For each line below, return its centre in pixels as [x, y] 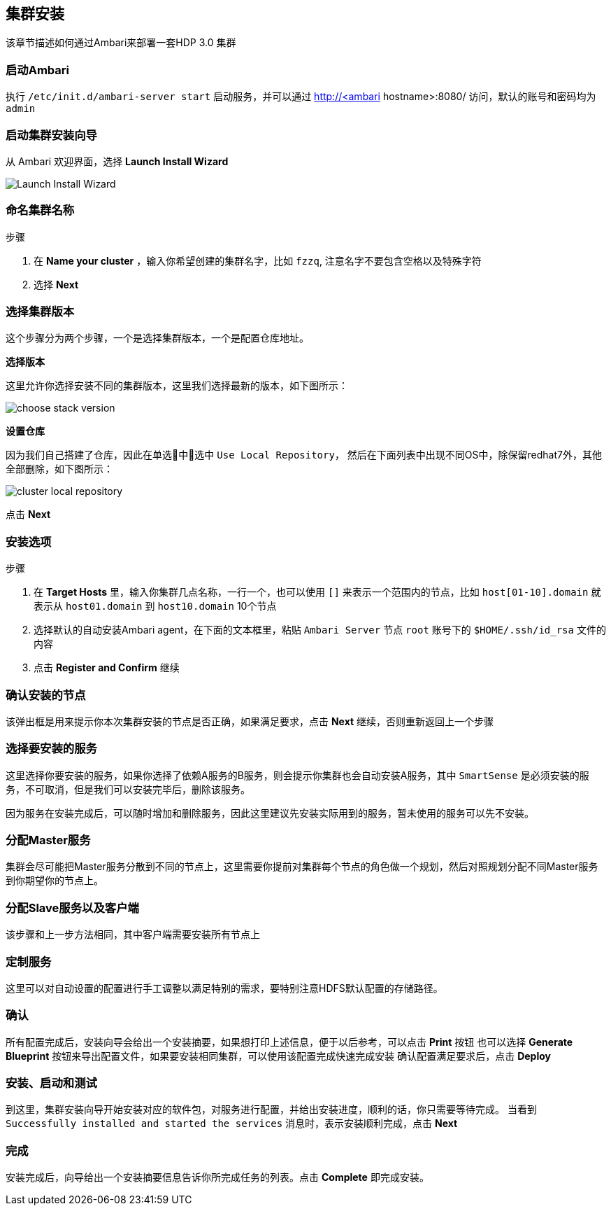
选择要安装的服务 [51, 749]
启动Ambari [37, 70]
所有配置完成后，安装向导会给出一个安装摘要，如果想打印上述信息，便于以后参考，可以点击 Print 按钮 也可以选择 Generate [289, 1042]
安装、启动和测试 [51, 1083]
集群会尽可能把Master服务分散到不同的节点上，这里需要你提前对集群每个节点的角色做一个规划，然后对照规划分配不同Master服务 [302, 867]
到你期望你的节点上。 [55, 881]
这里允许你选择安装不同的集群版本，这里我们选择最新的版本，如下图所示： [177, 386]
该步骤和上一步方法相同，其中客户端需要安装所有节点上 [133, 934]
